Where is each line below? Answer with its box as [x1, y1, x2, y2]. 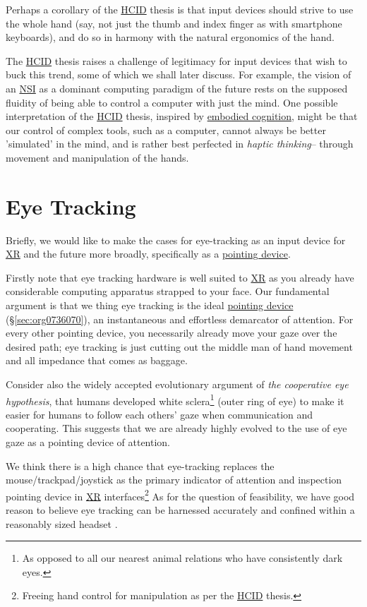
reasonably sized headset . [6, 516, 118, 531]
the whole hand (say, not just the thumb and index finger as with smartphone [6, 16, 342, 30]
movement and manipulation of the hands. [6, 150, 189, 164]
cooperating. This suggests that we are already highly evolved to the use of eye [6, 421, 347, 435]
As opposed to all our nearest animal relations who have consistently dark [22, 551, 343, 565]
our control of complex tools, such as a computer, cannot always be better [6, 122, 326, 137]
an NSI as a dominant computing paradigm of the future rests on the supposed [6, 80, 348, 95]
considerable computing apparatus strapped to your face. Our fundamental [6, 284, 330, 299]
